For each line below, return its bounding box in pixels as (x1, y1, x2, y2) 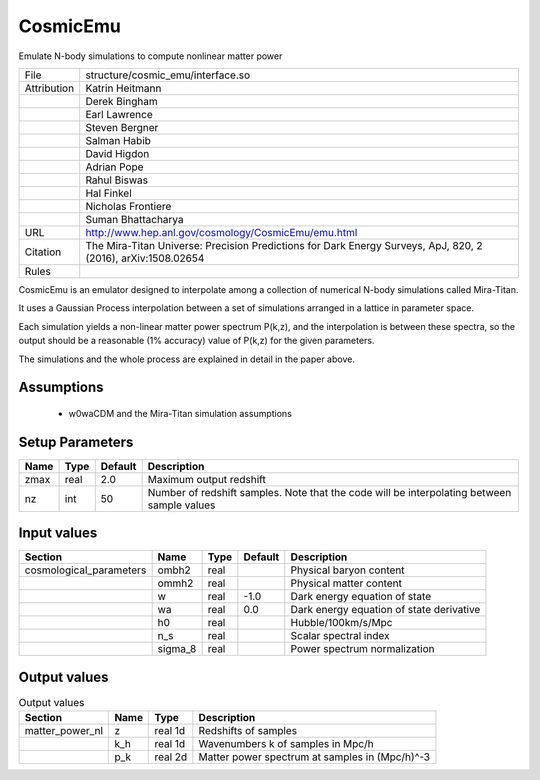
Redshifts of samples (198, 724, 298, 738)
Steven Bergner (85, 120, 159, 134)
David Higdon (85, 146, 150, 160)
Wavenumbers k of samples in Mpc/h (198, 737, 374, 751)
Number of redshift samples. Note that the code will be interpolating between (147, 485, 512, 499)
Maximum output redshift (147, 472, 267, 486)
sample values (147, 498, 216, 512)
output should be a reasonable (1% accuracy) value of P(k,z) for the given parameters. (18, 335, 375, 347)
